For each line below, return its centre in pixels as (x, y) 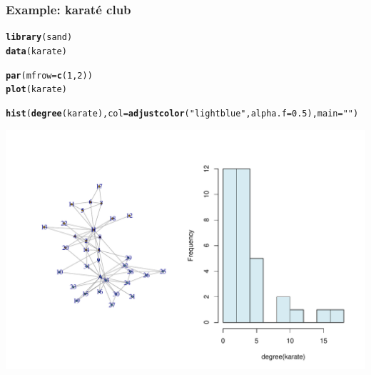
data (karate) (36, 51)
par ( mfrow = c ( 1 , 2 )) (49, 75)
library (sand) (39, 37)
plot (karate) (36, 90)
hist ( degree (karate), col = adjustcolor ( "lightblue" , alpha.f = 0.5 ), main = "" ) (182, 113)
